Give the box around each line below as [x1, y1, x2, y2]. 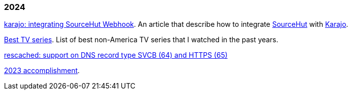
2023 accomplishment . [4, 66, 80, 75]
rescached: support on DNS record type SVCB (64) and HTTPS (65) [4, 51, 228, 60]
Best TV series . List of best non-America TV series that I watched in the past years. [4, 35, 278, 44]
